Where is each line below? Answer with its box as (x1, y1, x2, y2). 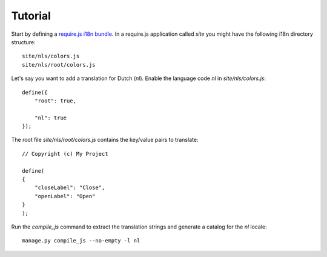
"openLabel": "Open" (34, 193, 96, 199)
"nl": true (34, 114, 67, 121)
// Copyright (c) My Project (22, 150, 108, 157)
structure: (11, 38, 36, 45)
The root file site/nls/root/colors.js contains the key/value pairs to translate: (11, 136, 199, 144)
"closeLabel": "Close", (34, 184, 105, 191)
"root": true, (34, 97, 77, 104)
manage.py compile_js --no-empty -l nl (22, 237, 140, 244)
